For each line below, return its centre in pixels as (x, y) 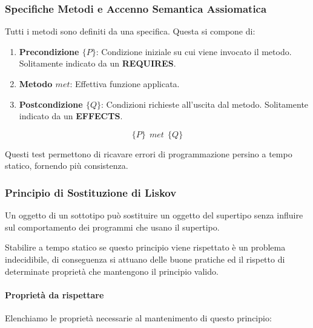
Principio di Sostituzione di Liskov (91, 192)
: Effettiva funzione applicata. (125, 84)
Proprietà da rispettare (54, 294)
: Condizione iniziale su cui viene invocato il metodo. (194, 51)
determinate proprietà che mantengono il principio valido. (112, 271)
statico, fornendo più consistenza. (67, 166)
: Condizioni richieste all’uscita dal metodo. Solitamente (205, 104)
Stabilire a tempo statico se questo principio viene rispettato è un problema (145, 247)
